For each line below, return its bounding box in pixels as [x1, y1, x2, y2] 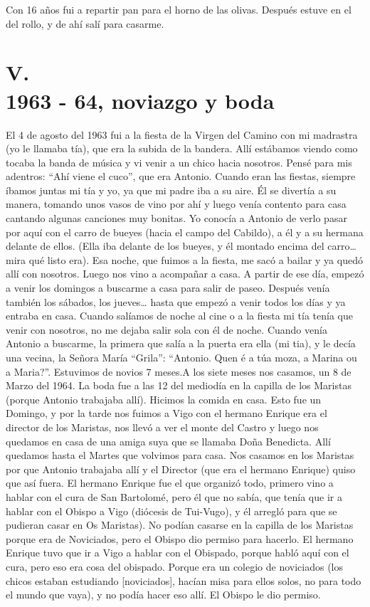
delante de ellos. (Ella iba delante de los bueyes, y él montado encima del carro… [6, 238, 356, 253]
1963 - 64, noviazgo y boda [6, 85, 275, 115]
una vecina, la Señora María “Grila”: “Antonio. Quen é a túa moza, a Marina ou [6, 350, 357, 364]
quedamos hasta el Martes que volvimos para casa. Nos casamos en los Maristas [6, 448, 354, 463]
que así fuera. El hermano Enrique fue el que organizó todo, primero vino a [6, 475, 334, 490]
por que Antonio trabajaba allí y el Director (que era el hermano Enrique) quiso [6, 461, 356, 476]
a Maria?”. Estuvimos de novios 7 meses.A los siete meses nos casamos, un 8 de [6, 364, 351, 379]
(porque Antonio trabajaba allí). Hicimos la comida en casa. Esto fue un [6, 391, 322, 406]
